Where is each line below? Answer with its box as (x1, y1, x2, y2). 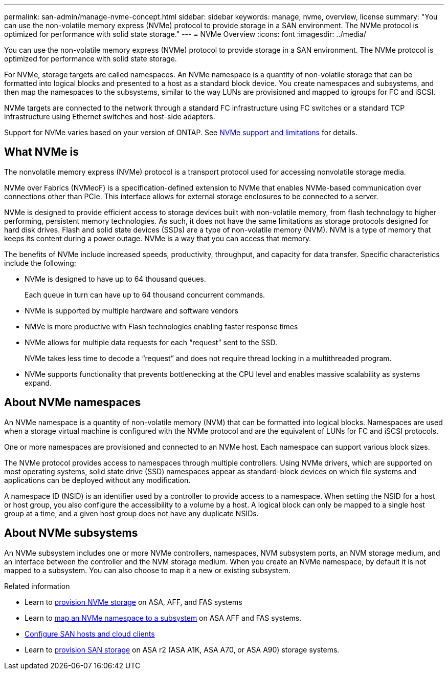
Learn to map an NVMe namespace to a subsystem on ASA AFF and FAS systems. (25, 613, 302, 622)
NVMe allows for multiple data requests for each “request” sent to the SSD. (25, 338, 278, 347)
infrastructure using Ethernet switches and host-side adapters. (4, 112, 215, 121)
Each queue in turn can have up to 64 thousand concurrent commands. (25, 290, 265, 299)
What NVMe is (4, 145, 79, 159)
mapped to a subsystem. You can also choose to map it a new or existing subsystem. (4, 565, 291, 575)
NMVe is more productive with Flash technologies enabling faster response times (25, 322, 298, 331)
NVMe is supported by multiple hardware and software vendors (25, 306, 238, 315)
